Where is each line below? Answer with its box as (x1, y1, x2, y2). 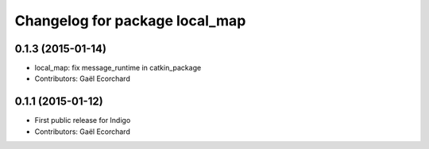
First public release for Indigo (34, 116, 131, 125)
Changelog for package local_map (14, 12, 246, 29)
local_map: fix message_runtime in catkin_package (34, 63, 202, 73)
